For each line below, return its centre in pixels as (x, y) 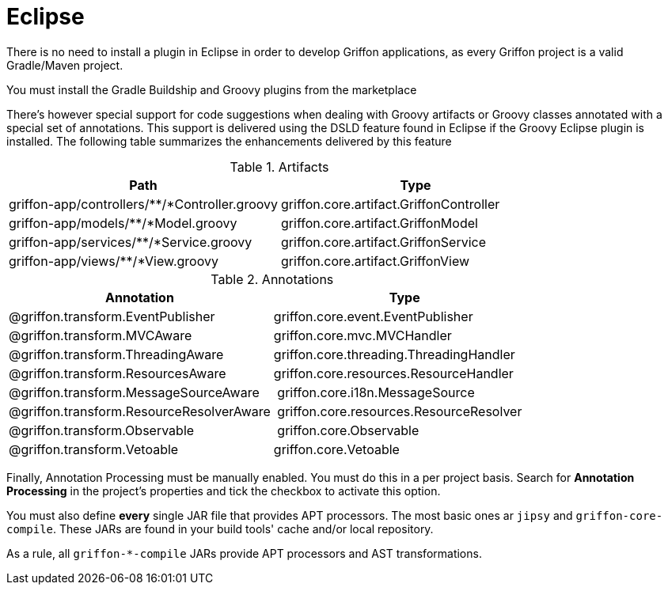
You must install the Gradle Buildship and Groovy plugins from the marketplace (212, 89)
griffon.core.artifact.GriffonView (376, 261)
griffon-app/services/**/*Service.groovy (131, 242)
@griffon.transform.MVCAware (101, 335)
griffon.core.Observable (348, 430)
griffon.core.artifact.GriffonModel (380, 223)
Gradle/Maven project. (65, 65)
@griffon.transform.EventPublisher (112, 316)
